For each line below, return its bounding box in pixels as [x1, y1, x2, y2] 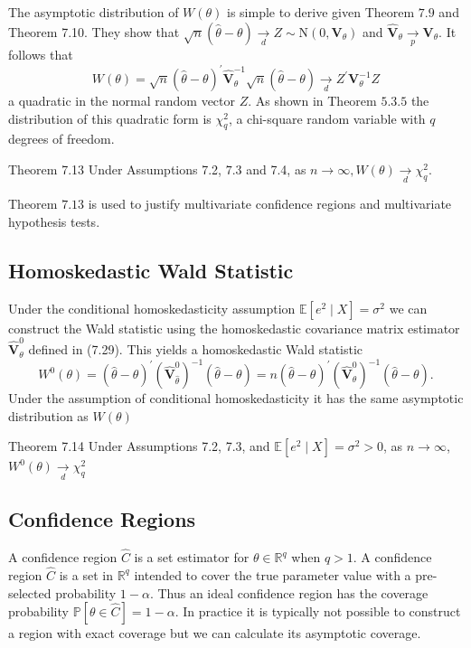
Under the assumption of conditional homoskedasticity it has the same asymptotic [8, 389, 464, 408]
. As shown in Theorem [248, 91, 377, 110]
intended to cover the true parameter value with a [134, 565, 411, 584]
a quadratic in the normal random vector [8, 91, 236, 110]
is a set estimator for [134, 548, 250, 567]
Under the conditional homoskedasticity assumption [8, 298, 296, 317]
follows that [8, 44, 73, 63]
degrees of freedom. [8, 129, 115, 148]
